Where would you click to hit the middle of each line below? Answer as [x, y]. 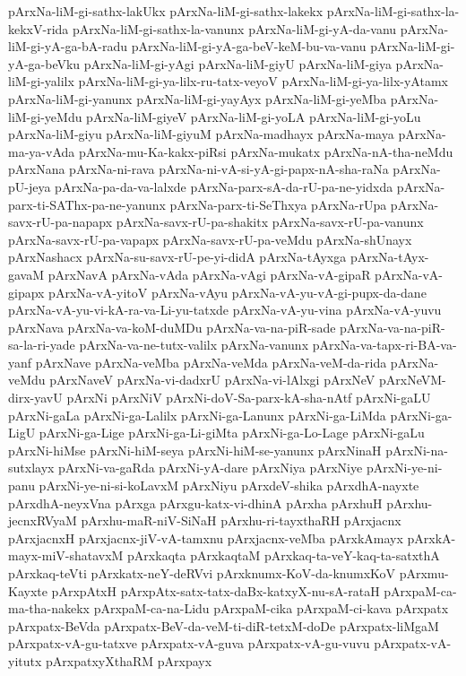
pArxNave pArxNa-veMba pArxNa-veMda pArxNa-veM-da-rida [211, 362]
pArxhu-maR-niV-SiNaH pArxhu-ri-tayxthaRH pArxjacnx [241, 520]
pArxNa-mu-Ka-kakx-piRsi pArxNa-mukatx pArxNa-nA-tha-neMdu [266, 151]
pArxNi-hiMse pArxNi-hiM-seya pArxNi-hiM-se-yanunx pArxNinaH [195, 450]
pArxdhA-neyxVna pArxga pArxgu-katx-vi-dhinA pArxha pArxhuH [195, 503]
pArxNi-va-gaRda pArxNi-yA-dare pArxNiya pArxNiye [211, 468]
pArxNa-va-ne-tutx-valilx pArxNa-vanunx [194, 345]
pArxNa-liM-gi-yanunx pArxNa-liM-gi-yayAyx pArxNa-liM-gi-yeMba [198, 98]
